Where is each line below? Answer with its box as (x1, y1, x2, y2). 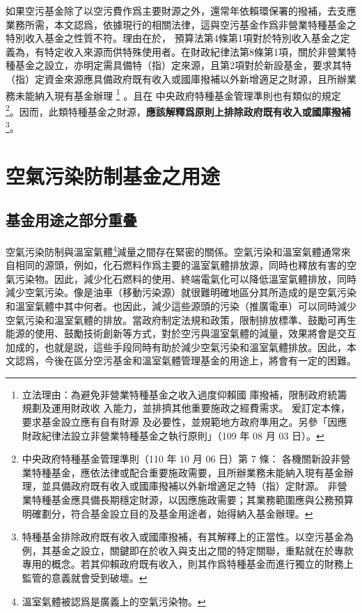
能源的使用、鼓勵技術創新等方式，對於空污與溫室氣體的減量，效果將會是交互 (6, 326, 356, 341)
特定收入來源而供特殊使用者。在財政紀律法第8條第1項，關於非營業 (44, 44, 347, 59)
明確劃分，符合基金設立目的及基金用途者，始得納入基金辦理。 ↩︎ (22, 506, 313, 520)
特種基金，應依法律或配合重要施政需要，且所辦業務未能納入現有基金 (31, 465, 344, 479)
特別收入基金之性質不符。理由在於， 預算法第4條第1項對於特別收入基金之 (6, 31, 340, 45)
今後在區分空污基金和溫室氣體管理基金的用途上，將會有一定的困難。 (44, 353, 356, 368)
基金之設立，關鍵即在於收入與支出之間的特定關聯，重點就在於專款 (51, 543, 354, 557)
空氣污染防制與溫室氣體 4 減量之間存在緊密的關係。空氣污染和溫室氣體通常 (6, 242, 341, 258)
